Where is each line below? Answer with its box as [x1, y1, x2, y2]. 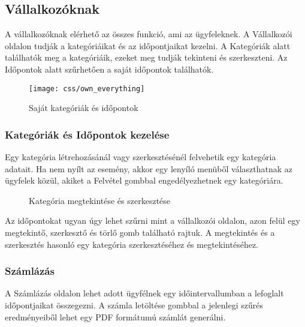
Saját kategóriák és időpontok [29, 101, 138, 114]
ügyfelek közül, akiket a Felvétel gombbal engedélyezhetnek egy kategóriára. [5, 174, 283, 187]
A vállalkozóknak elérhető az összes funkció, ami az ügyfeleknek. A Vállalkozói [5, 28, 292, 40]
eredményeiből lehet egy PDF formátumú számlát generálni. [5, 310, 226, 323]
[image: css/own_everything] [29, 84, 145, 93]
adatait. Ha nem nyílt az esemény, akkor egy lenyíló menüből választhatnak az [5, 162, 293, 175]
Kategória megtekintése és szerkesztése [29, 194, 171, 206]
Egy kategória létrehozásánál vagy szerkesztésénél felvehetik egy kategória [5, 151, 276, 163]
